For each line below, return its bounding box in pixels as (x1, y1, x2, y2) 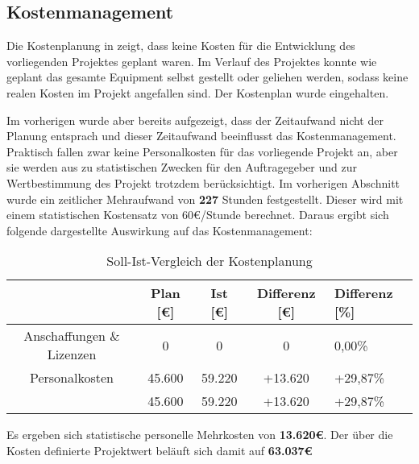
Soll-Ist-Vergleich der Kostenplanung (106, 251, 313, 271)
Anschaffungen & (23, 326, 120, 346)
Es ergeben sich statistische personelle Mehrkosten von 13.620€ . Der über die (6, 426, 393, 443)
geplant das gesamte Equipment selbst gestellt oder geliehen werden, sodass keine (6, 68, 409, 85)
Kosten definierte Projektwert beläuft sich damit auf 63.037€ (6, 441, 313, 458)
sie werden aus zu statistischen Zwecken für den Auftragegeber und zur (6, 159, 357, 176)
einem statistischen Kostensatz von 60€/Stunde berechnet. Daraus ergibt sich (6, 206, 389, 223)
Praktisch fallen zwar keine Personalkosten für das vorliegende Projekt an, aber (6, 143, 398, 159)
